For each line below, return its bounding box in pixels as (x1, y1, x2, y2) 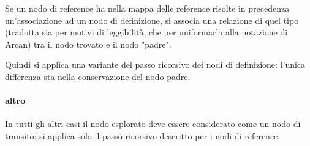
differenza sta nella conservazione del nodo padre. (5, 70, 191, 82)
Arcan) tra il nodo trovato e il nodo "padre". (5, 37, 172, 50)
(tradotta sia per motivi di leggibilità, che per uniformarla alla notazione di (5, 26, 288, 38)
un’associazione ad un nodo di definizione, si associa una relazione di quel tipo (5, 13, 299, 26)
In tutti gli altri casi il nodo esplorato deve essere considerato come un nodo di (5, 117, 301, 130)
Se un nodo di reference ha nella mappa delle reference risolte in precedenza (5, 2, 290, 14)
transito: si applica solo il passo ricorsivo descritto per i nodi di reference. (5, 129, 281, 142)
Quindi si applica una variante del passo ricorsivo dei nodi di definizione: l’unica (5, 58, 306, 71)
